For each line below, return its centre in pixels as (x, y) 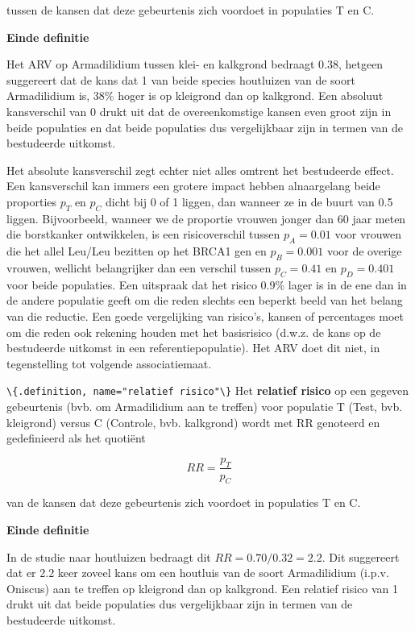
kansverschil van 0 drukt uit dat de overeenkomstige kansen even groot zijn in (199, 111)
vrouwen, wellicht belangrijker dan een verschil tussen (139, 267)
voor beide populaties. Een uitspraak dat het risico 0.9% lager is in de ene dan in (207, 284)
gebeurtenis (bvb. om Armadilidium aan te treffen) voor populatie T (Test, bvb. (205, 406)
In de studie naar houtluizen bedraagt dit (109, 556)
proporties (32, 201)
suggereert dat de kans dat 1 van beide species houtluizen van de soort (181, 79)
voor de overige (364, 251)
